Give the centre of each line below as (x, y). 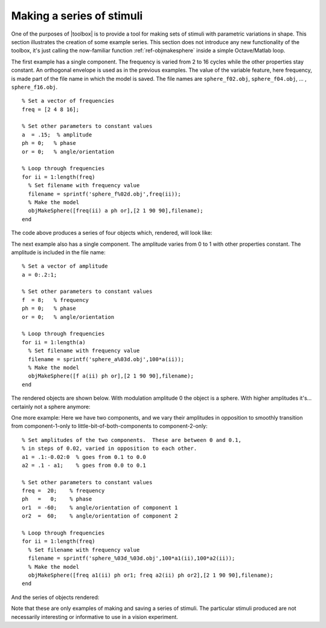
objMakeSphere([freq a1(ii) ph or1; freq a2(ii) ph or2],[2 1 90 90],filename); (151, 575)
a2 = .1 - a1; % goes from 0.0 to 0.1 (84, 465)
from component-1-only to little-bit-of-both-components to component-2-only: (109, 426)
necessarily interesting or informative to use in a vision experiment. (94, 617)
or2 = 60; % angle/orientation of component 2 (100, 516)
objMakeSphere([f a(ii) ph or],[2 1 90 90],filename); (111, 376)
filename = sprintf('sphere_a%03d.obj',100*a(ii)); (106, 359)
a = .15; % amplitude (57, 135)
